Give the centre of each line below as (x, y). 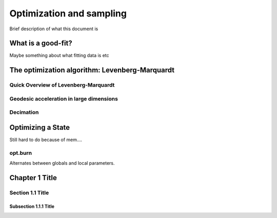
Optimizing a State (40, 127)
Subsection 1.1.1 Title (32, 206)
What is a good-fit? (41, 43)
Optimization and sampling (68, 13)
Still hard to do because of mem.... (46, 140)
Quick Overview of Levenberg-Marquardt (62, 85)
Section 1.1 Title (29, 192)
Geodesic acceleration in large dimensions (64, 98)
